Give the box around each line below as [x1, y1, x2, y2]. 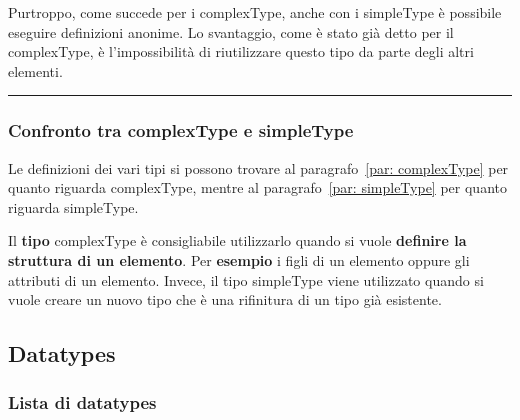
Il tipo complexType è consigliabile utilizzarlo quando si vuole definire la [8, 230, 467, 251]
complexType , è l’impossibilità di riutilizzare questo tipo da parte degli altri [8, 41, 474, 62]
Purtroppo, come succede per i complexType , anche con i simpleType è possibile [8, 2, 502, 22]
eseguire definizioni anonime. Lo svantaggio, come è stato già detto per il [8, 21, 454, 42]
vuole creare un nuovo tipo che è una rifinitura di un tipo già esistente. [8, 289, 442, 310]
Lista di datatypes [8, 390, 157, 415]
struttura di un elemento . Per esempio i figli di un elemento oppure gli [8, 249, 470, 270]
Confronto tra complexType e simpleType [8, 118, 354, 143]
